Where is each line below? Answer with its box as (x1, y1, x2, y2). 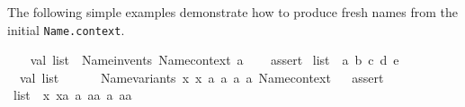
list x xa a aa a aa (13, 85, 132, 104)
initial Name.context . (7, 20, 125, 39)
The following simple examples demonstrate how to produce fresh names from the (7, 3, 459, 21)
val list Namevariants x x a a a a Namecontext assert (19, 67, 384, 86)
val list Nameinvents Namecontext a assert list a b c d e (30, 50, 399, 69)
